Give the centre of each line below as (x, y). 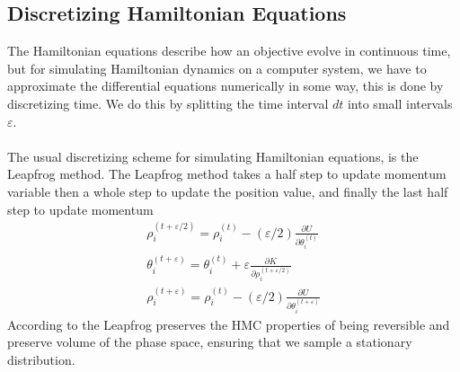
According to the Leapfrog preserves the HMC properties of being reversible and (229, 324)
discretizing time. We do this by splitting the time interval (168, 103)
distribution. (41, 359)
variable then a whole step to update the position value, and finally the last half (228, 191)
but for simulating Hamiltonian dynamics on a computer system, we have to (217, 68)
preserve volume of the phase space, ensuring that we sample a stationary (210, 342)
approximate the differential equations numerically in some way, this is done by (226, 86)
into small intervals (400, 103)
